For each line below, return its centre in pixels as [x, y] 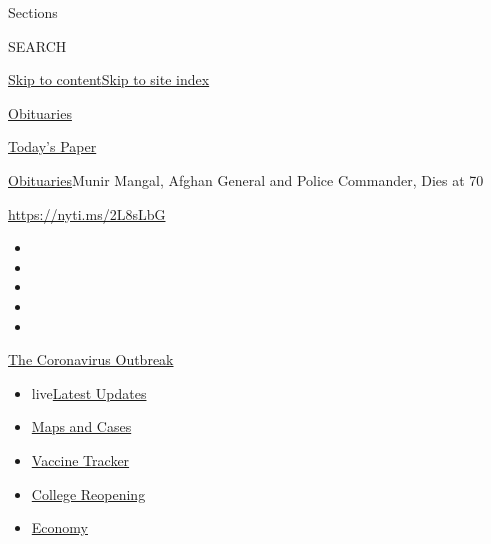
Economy [59, 527]
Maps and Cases [81, 426]
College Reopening [88, 493]
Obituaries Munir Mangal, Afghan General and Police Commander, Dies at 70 [246, 179]
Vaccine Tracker [80, 459]
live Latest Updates [89, 392]
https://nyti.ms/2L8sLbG [87, 213]
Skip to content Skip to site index [109, 79]
